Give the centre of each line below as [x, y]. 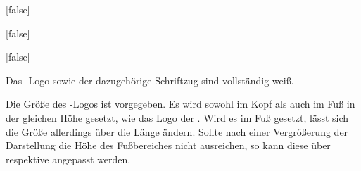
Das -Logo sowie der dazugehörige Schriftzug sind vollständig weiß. [150, 80]
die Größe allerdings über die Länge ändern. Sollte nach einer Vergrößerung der [177, 131]
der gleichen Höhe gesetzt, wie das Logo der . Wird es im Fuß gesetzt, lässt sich [177, 117]
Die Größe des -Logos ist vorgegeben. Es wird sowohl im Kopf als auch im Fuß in [180, 104]
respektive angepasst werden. [68, 159]
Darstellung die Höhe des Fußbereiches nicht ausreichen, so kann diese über [168, 145]
